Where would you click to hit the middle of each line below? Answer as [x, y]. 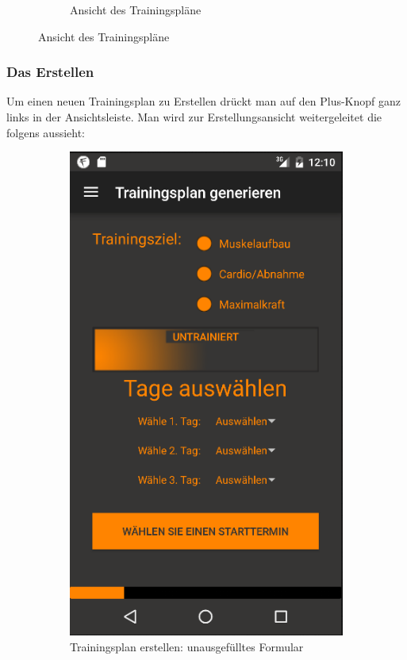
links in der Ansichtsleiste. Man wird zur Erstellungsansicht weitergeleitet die [194, 117]
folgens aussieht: [46, 132]
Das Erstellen [50, 72]
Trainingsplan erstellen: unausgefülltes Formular [187, 646]
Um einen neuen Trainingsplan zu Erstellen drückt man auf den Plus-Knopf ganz [204, 101]
